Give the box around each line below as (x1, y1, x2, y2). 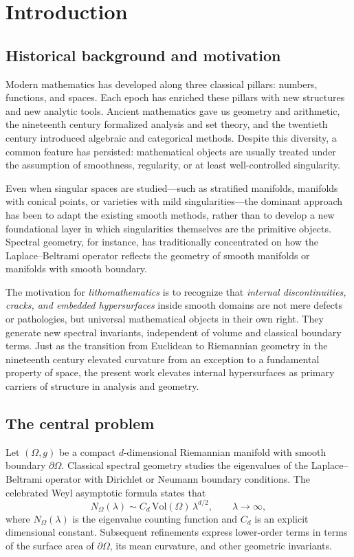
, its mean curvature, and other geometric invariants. (109, 538, 332, 552)
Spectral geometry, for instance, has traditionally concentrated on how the (5, 234, 318, 249)
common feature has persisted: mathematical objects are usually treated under (5, 144, 336, 158)
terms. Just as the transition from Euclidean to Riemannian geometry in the (5, 338, 328, 353)
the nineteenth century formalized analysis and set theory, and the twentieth (5, 117, 328, 131)
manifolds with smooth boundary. (5, 261, 147, 276)
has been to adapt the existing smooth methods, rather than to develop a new (5, 207, 335, 221)
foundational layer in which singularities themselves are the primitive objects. (5, 221, 331, 235)
